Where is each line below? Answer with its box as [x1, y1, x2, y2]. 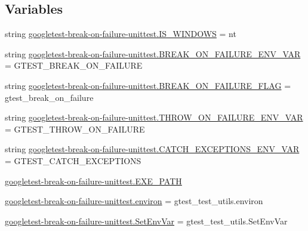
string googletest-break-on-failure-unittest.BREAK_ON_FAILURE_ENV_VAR [5, 47, 301, 60]
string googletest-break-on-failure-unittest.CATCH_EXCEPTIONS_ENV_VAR [5, 143, 300, 155]
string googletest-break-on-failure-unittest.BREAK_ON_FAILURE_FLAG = [5, 79, 291, 91]
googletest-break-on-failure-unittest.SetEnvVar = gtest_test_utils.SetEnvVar [5, 214, 288, 227]
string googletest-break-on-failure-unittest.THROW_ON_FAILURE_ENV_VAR [5, 111, 303, 124]
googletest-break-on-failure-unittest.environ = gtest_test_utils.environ [5, 195, 263, 207]
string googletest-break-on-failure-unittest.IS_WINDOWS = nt [5, 27, 236, 40]
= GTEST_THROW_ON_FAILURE [5, 122, 145, 135]
